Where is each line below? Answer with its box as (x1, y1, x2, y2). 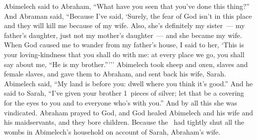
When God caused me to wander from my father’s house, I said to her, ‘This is (4, 39, 244, 50)
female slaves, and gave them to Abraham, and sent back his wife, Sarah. (4, 69, 226, 79)
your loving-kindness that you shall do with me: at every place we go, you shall (4, 49, 245, 59)
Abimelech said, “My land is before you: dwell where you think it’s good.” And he (4, 78, 253, 88)
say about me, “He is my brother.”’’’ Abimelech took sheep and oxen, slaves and (4, 59, 248, 69)
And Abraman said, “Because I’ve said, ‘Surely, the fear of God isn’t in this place (4, 10, 252, 21)
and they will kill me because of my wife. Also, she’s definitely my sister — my (4, 20, 245, 31)
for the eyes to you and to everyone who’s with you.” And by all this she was (4, 97, 237, 107)
